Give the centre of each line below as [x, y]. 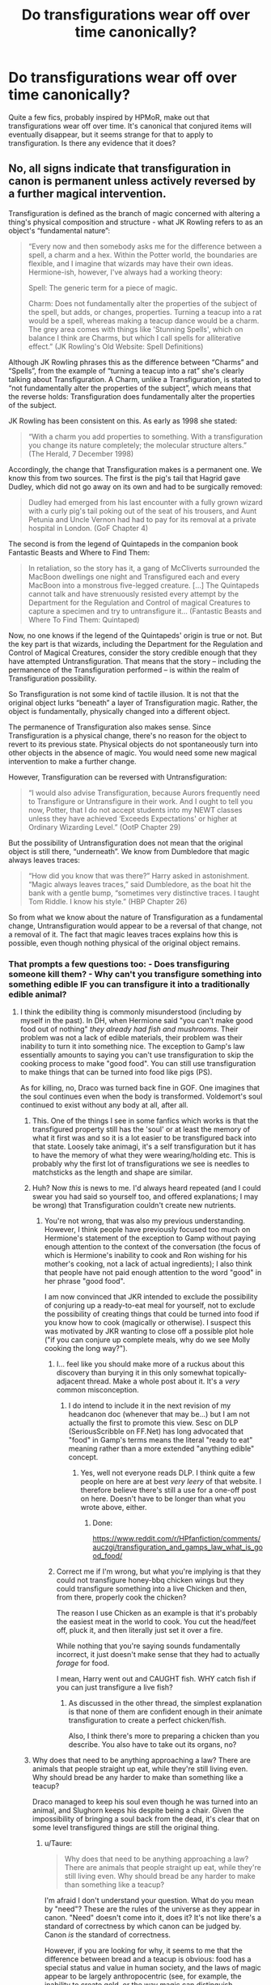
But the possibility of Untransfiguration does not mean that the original [126, 843]
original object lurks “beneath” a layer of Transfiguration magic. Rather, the [133, 703]
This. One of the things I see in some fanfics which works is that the [145, 1121]
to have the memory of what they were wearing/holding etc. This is [144, 1155]
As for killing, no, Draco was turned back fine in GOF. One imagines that [140, 1088]
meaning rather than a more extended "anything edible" [161, 1449]
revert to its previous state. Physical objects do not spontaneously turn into [133, 744]
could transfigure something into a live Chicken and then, [152, 1589]
